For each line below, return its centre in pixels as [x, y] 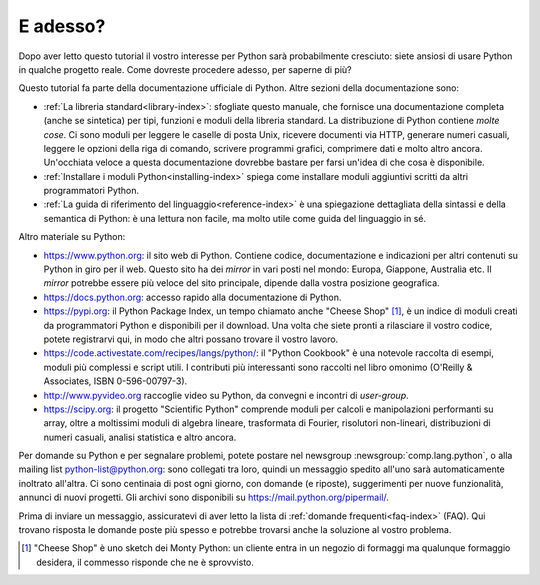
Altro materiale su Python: [72, 237]
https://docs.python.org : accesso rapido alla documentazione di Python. [192, 297]
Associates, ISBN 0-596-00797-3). [115, 381]
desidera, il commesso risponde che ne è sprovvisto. [145, 562]
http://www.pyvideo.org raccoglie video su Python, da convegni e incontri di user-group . [226, 395]
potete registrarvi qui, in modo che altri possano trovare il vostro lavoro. [191, 339]
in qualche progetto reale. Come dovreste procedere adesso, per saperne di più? [185, 69]
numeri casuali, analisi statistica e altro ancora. [140, 437]
